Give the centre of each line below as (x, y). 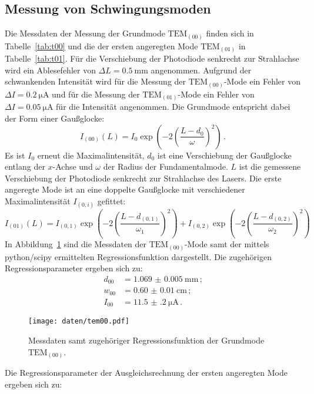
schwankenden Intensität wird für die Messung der (96, 81)
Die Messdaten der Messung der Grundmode (85, 33)
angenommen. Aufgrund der (201, 70)
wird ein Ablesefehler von (50, 70)
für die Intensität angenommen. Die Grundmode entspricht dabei (173, 107)
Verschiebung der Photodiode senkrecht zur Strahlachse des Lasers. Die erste (143, 178)
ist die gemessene (270, 166)
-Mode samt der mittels (227, 244)
